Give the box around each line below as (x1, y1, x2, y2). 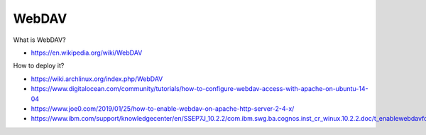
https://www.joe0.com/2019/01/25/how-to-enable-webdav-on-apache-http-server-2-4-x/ (31, 104, 295, 113)
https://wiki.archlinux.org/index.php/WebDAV (31, 75, 163, 83)
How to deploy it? (13, 61, 65, 70)
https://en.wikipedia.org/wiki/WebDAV (31, 48, 143, 57)
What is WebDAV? (13, 36, 67, 44)
